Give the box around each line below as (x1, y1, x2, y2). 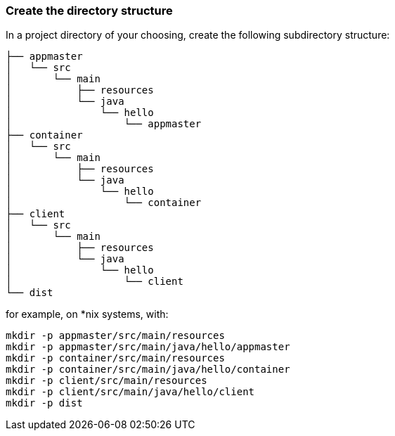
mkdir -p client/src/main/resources (6, 375, 207, 387)
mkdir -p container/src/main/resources (6, 352, 225, 364)
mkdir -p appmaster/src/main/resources (6, 330, 225, 342)
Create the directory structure (6, 4, 173, 18)
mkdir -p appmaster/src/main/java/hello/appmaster (6, 341, 290, 353)
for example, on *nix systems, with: (6, 308, 169, 321)
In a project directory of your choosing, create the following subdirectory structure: (6, 29, 390, 41)
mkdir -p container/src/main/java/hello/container (6, 364, 290, 376)
